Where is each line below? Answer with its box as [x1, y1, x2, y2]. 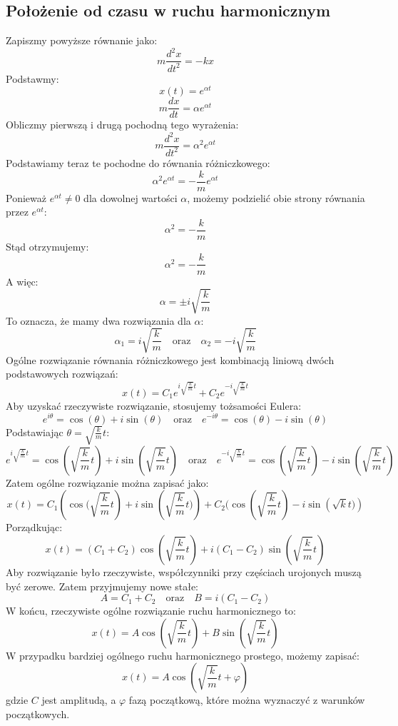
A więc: [6, 273, 39, 288]
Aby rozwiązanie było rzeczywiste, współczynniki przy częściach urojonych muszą [6, 564, 362, 579]
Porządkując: [6, 520, 63, 535]
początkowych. [6, 706, 70, 721]
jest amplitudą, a [41, 692, 116, 707]
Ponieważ [6, 190, 46, 205]
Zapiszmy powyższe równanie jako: [6, 33, 158, 48]
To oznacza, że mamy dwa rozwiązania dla [6, 313, 191, 328]
